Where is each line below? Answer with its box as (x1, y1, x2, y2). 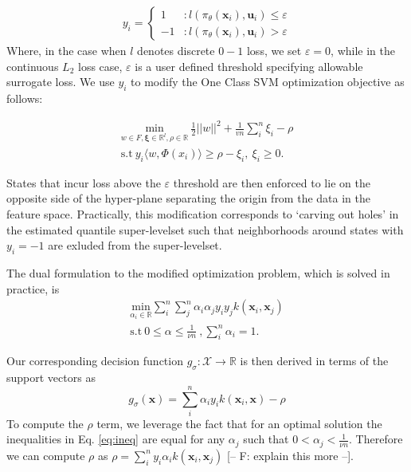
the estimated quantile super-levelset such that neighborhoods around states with (6, 221, 404, 238)
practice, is (6, 280, 60, 297)
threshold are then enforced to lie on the (173, 174, 370, 191)
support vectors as (6, 369, 96, 386)
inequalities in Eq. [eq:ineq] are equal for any (6, 431, 225, 447)
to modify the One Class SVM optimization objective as (131, 73, 405, 90)
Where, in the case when (6, 42, 127, 59)
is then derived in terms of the (240, 352, 389, 369)
